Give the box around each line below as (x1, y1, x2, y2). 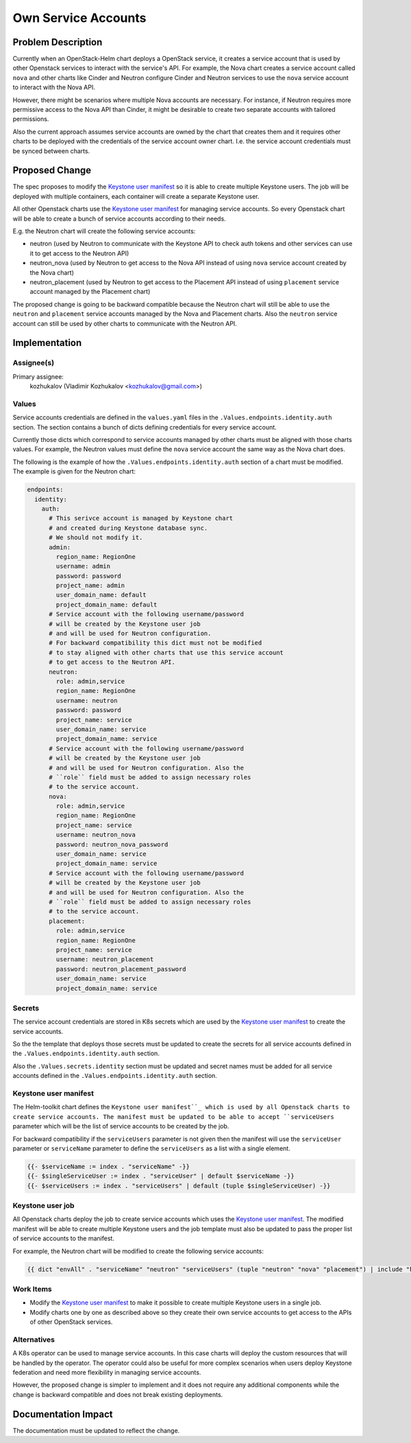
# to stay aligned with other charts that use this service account (49, 648, 284, 656)
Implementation (12, 337, 82, 349)
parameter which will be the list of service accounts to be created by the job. (12, 1122, 229, 1131)
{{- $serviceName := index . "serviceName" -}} (27, 1162, 190, 1170)
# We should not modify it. (49, 534, 143, 541)
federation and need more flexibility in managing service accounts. (12, 1368, 201, 1377)
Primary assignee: (12, 372, 64, 380)
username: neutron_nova (55, 831, 136, 839)
